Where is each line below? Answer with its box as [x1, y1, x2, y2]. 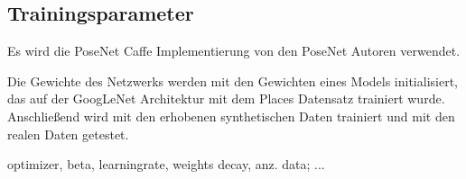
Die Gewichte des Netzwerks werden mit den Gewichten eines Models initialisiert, [7, 71, 458, 90]
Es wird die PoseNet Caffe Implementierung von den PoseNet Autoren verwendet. [7, 41, 461, 60]
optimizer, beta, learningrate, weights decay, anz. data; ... [7, 155, 325, 174]
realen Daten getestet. [7, 124, 129, 143]
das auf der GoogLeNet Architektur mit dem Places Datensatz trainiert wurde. [7, 89, 445, 108]
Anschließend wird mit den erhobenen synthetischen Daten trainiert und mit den [7, 106, 455, 125]
